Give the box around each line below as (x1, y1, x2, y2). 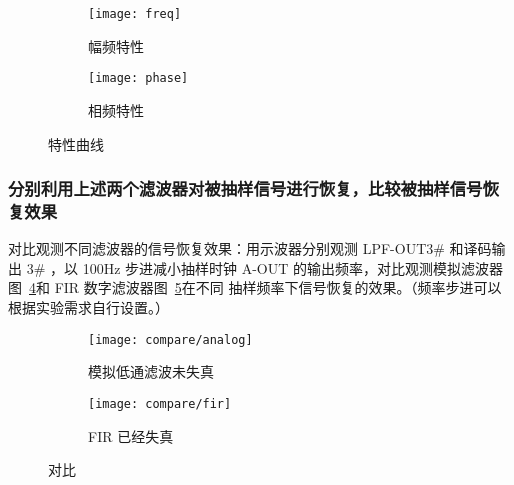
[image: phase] (88, 71, 189, 86)
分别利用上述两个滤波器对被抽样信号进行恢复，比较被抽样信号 (8, 176, 483, 201)
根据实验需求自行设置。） (8, 297, 169, 318)
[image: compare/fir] (88, 396, 232, 411)
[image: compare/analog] (88, 332, 253, 347)
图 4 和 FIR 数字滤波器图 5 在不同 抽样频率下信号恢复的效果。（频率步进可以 (8, 277, 502, 298)
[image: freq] (88, 7, 182, 21)
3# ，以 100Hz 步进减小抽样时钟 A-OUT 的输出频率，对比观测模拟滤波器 (26, 257, 504, 278)
